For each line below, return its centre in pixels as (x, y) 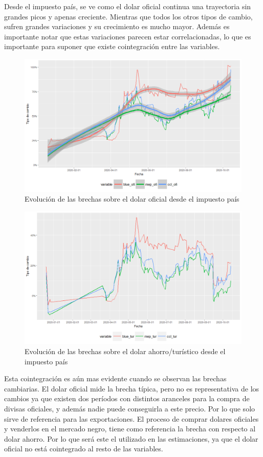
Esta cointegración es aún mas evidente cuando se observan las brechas (115, 378)
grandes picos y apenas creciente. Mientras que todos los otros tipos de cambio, (128, 16)
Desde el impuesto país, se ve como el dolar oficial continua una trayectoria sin (128, 6)
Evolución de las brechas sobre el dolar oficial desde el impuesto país (132, 199)
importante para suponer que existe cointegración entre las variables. (112, 46)
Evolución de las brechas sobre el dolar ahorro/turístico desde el (125, 351)
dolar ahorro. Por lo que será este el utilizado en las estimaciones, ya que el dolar (131, 438)
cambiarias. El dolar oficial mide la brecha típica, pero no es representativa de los (132, 388)
